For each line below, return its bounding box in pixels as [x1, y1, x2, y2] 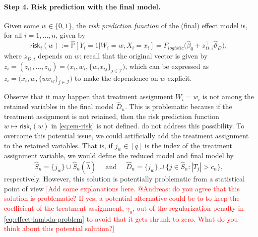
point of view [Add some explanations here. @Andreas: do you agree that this [4, 183, 240, 193]
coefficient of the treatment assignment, [4, 202, 124, 213]
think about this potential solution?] [4, 223, 115, 234]
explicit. [167, 72, 192, 83]
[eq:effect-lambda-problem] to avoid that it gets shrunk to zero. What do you [4, 213, 238, 224]
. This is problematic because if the [125, 101, 232, 112]
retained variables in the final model [4, 101, 114, 112]
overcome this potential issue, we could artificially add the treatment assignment [4, 130, 249, 140]
